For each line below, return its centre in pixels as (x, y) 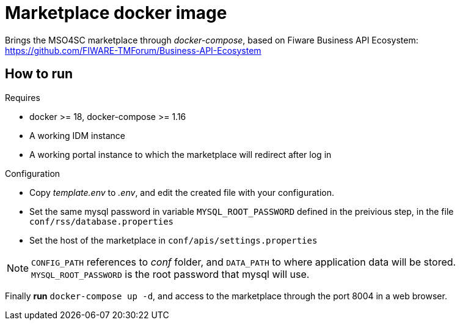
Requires (23, 97)
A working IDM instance (77, 135)
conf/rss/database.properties (102, 221)
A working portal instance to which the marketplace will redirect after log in (181, 154)
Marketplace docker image (116, 13)
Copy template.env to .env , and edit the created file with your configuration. (182, 192)
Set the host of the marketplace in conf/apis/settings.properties (173, 240)
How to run (39, 74)
